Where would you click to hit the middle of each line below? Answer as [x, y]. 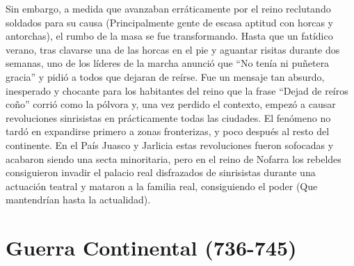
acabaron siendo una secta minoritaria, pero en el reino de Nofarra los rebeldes [174, 158]
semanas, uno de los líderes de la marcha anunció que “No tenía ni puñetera [168, 63]
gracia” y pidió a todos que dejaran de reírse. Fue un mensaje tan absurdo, [165, 76]
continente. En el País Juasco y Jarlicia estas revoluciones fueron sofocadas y [170, 144]
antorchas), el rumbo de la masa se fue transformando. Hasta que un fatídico [169, 36]
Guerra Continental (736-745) [151, 248]
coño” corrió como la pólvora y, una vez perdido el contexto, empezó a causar [171, 104]
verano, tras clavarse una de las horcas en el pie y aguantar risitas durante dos [173, 49]
